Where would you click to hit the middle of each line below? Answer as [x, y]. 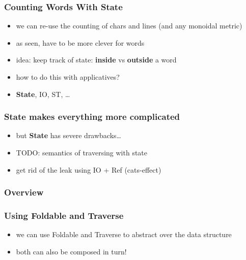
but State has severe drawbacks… [69, 135]
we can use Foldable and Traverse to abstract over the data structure [124, 234]
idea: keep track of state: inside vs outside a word [96, 60]
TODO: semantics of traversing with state [82, 152]
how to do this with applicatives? [68, 77]
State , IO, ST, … [43, 94]
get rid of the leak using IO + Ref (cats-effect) [89, 169]
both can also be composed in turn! [71, 251]
